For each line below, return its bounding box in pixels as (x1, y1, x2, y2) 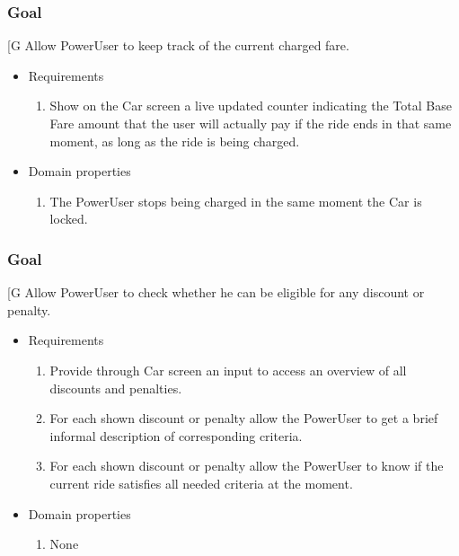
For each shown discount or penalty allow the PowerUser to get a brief (49, 409, 438, 428)
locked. (49, 209, 88, 228)
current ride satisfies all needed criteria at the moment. (49, 473, 353, 492)
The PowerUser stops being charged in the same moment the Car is (49, 191, 422, 210)
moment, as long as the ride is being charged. (49, 131, 300, 150)
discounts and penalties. (49, 378, 182, 397)
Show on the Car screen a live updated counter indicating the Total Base (49, 96, 452, 115)
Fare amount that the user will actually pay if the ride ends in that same (49, 114, 452, 132)
